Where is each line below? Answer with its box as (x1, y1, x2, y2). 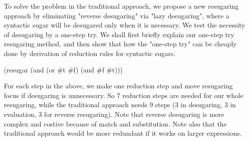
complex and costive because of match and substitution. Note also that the (4, 118, 227, 128)
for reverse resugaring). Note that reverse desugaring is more (44, 109, 224, 119)
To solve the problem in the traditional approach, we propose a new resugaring (4, 1, 239, 11)
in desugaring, (181, 99, 222, 110)
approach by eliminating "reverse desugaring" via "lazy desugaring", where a (4, 10, 230, 20)
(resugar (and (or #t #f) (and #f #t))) (4, 64, 123, 74)
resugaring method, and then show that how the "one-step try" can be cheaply (4, 39, 237, 49)
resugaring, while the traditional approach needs (4, 99, 148, 110)
